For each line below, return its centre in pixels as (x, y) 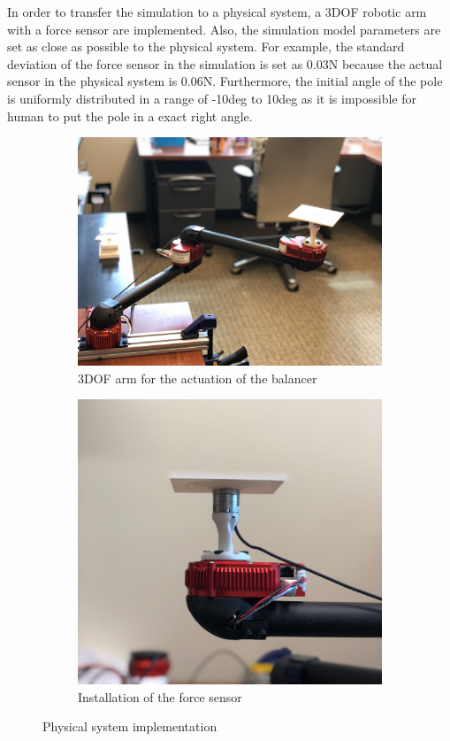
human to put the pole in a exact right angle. (130, 116)
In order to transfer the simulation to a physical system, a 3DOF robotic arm (217, 12)
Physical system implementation (130, 726)
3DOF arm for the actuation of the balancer (198, 378)
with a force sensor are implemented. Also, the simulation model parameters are (224, 29)
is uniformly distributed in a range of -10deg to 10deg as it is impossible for (212, 98)
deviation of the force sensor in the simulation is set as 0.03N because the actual (225, 63)
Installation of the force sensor (160, 696)
